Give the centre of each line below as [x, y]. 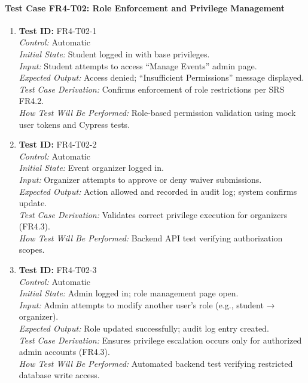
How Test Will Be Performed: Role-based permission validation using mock [157, 112]
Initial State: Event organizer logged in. [91, 168]
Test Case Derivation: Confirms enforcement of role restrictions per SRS [152, 89]
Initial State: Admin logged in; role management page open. [129, 293]
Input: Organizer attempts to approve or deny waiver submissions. [140, 179]
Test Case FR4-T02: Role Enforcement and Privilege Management [145, 7]
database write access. [59, 375]
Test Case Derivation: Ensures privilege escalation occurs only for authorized [160, 340]
